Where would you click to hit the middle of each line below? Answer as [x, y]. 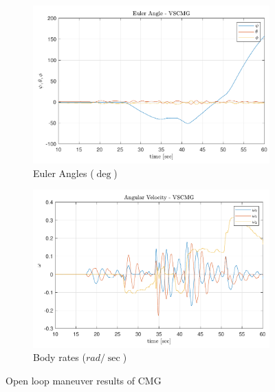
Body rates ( [59, 357]
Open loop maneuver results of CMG [84, 380]
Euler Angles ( [64, 173]
